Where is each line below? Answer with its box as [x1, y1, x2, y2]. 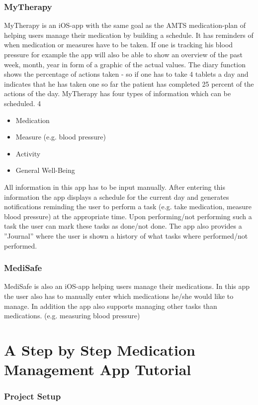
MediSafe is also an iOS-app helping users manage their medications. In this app [4, 281, 250, 291]
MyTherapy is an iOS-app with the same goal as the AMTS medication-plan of [4, 20, 246, 30]
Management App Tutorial [4, 359, 191, 380]
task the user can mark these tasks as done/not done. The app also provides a [4, 221, 242, 231]
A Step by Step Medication [4, 339, 195, 360]
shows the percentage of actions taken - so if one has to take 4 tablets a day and [4, 69, 249, 79]
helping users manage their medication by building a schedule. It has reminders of [4, 29, 254, 40]
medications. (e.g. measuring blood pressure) [4, 310, 140, 321]
